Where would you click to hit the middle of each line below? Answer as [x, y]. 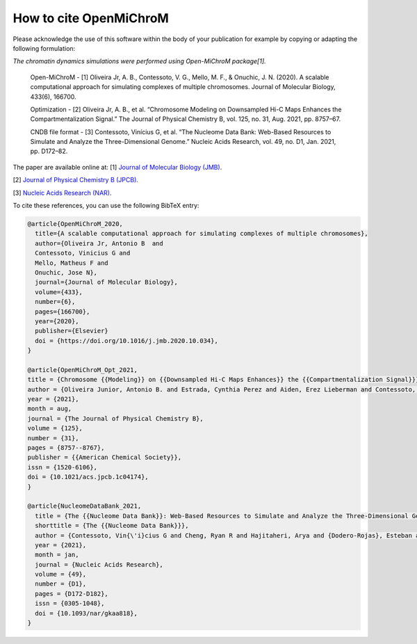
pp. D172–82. [49, 151]
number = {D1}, [61, 584]
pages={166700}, [63, 312]
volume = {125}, [55, 428]
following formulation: [44, 48]
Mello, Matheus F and [72, 263]
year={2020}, [57, 321]
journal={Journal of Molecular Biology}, [107, 282]
